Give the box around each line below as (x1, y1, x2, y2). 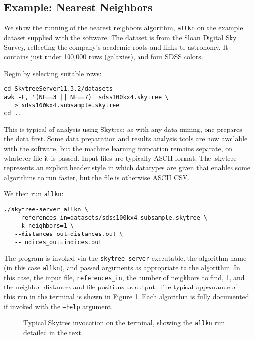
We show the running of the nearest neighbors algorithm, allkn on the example (4, 23, 243, 33)
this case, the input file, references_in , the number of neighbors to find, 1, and (4, 272, 245, 282)
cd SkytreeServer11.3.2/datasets (4, 85, 113, 93)
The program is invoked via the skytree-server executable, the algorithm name (4, 253, 247, 263)
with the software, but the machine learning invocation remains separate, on (4, 143, 233, 154)
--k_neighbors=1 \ (14, 222, 74, 230)
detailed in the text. (23, 327, 83, 337)
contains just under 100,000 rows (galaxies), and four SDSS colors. (4, 52, 203, 62)
